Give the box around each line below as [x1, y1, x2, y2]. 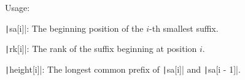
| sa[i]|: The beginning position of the [5, 21, 144, 34]
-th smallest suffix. [149, 21, 219, 34]
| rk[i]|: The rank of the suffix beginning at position [5, 42, 197, 55]
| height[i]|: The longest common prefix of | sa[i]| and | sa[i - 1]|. [5, 62, 241, 75]
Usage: [5, 1, 30, 13]
